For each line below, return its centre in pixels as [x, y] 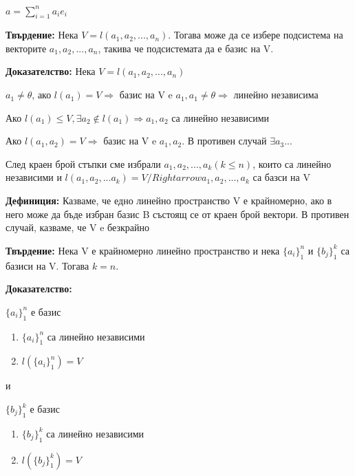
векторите [26, 48]
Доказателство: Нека [51, 71]
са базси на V [281, 177]
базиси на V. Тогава [47, 265]
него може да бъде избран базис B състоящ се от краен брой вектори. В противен [177, 214]
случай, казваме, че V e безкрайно [77, 227]
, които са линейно [292, 163]
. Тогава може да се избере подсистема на [256, 35]
